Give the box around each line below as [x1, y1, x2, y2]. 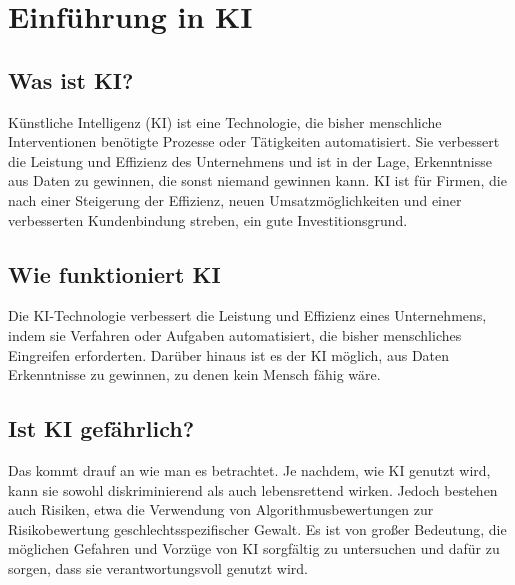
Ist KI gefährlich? [8, 413, 195, 444]
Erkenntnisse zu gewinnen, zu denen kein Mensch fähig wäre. [8, 364, 381, 385]
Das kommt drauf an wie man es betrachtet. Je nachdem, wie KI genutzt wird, [8, 459, 491, 480]
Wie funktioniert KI [8, 258, 221, 289]
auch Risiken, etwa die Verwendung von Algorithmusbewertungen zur [8, 499, 434, 520]
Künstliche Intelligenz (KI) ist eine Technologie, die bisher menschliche [8, 111, 442, 132]
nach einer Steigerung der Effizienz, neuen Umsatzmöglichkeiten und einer [8, 189, 462, 210]
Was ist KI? [8, 64, 134, 95]
